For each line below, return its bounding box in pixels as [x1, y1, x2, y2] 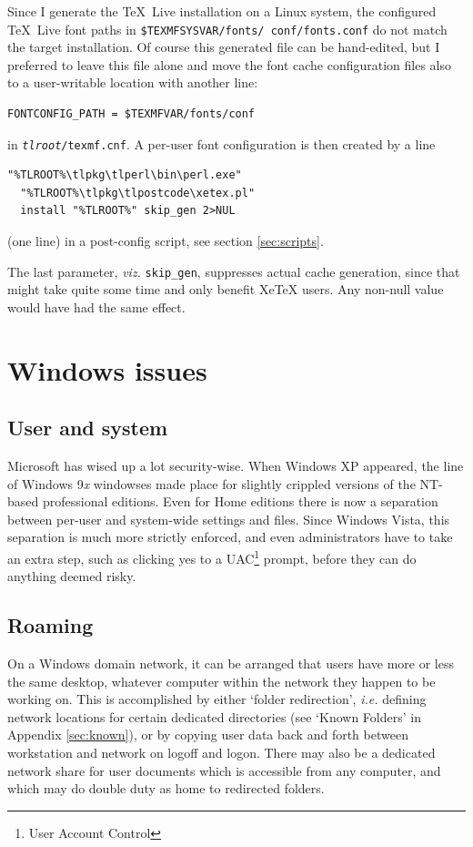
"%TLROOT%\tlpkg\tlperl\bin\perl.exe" [7, 168, 242, 182]
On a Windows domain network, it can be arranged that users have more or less [7, 654, 454, 673]
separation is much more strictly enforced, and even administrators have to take [7, 527, 453, 546]
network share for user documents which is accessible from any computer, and [7, 760, 441, 780]
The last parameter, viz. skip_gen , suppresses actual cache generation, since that [7, 261, 460, 281]
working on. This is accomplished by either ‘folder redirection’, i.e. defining [7, 689, 427, 709]
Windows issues [7, 351, 207, 388]
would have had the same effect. [7, 297, 186, 316]
